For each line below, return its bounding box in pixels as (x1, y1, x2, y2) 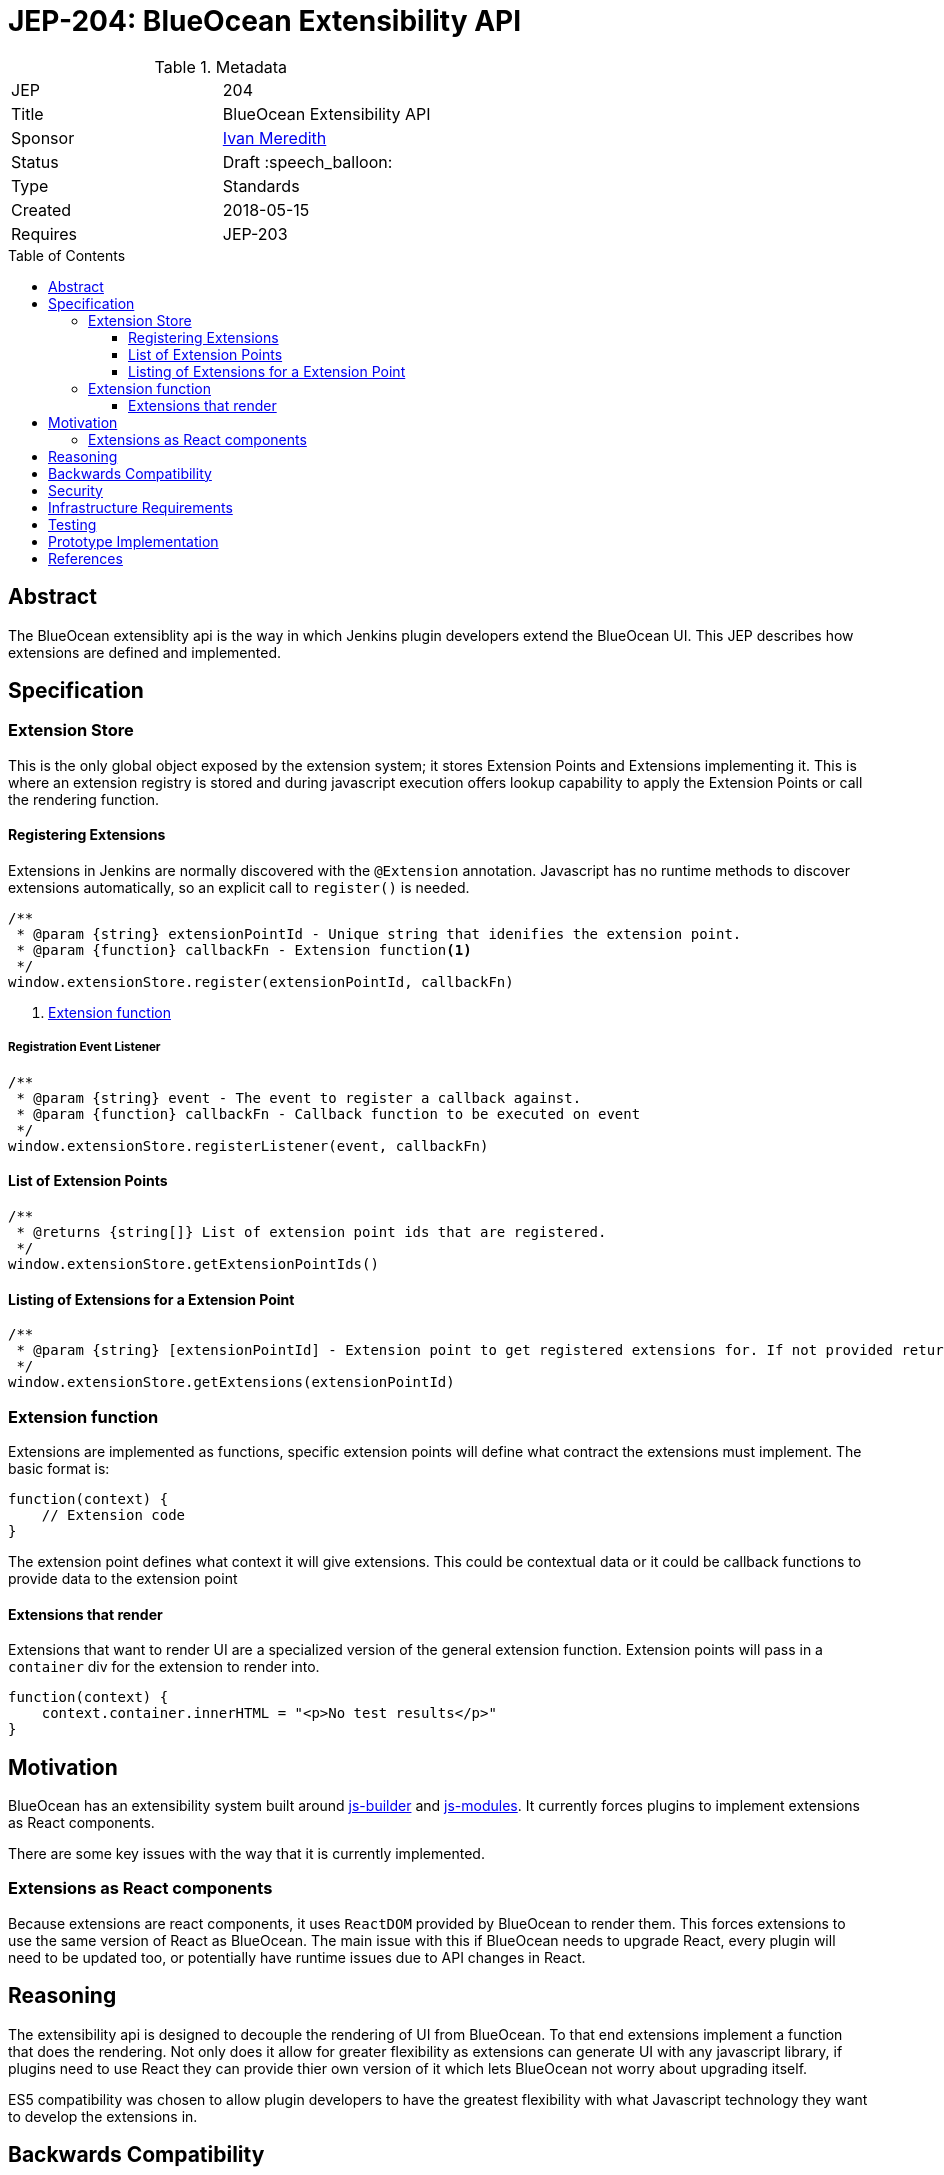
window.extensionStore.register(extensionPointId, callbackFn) (8, 974, 514, 991)
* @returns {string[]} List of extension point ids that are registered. (16, 1224, 607, 1241)
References (48, 549, 123, 567)
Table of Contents (8, 246, 126, 264)
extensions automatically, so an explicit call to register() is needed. (8, 879, 470, 897)
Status (11, 151, 59, 172)
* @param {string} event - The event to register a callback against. (16, 1089, 582, 1106)
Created (11, 199, 72, 220)
